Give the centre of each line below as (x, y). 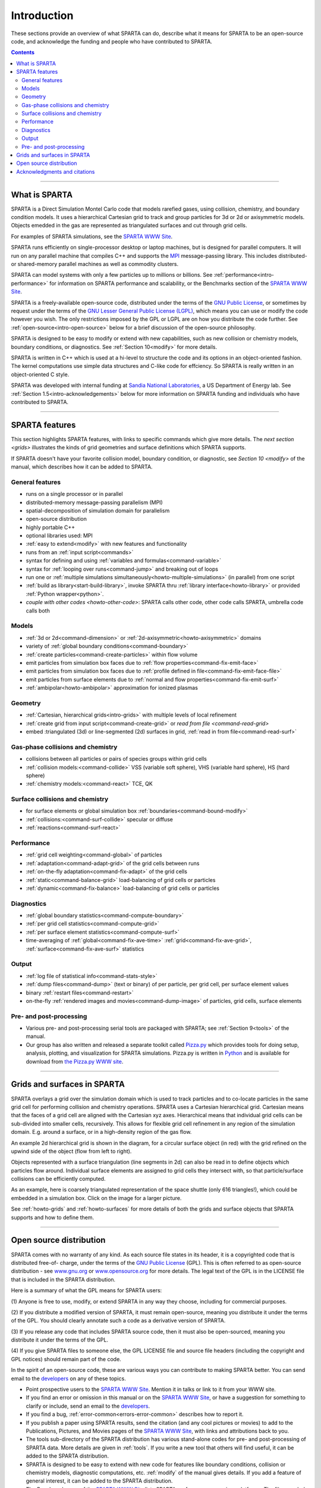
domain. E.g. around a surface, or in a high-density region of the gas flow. (101, 1132)
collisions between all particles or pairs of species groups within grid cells (117, 759)
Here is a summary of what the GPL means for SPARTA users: (86, 1290)
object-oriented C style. (40, 374)
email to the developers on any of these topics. (68, 1378)
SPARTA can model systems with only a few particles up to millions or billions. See (112, 275)
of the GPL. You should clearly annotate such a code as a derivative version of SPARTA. (118, 1321)
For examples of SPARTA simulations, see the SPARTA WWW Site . (92, 236)
